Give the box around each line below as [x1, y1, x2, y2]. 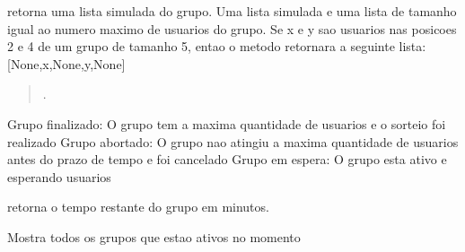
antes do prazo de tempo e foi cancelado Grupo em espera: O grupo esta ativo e [7, 150, 447, 169]
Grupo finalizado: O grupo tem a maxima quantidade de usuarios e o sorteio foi [7, 114, 446, 133]
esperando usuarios [7, 167, 111, 186]
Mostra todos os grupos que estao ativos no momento [7, 227, 301, 246]
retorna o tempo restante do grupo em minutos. [7, 197, 269, 216]
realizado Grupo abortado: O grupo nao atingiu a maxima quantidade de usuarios [7, 132, 459, 151]
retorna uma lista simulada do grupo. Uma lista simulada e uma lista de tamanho [7, 2, 457, 20]
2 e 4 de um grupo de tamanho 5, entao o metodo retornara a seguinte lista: [7, 37, 426, 56]
